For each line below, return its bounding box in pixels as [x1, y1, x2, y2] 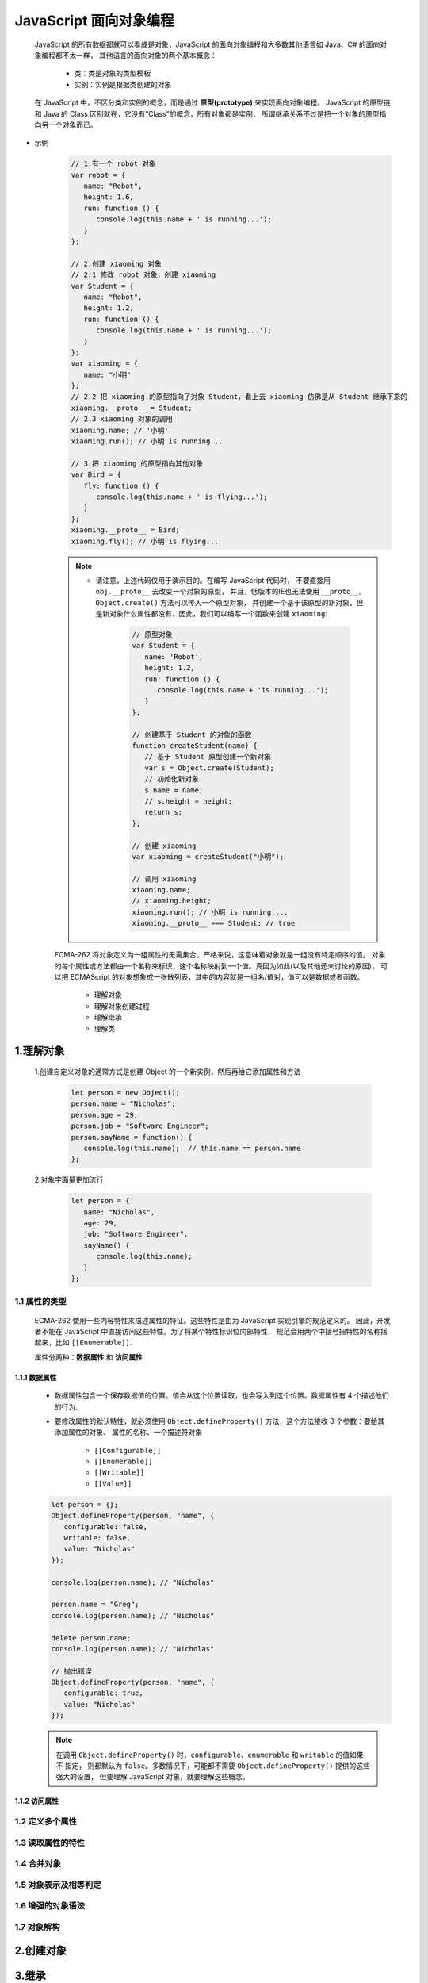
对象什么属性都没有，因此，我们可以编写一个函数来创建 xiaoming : [109, 609, 328, 619]
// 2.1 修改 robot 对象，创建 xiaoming [71, 270, 216, 279]
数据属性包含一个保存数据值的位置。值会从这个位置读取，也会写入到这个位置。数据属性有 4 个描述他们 [54, 1390, 389, 1400]
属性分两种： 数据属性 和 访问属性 [34, 1352, 143, 1362]
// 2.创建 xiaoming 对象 [71, 259, 162, 268]
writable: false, [63, 1533, 131, 1542]
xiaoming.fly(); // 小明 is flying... [71, 536, 220, 546]
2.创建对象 [14, 1943, 67, 1957]
